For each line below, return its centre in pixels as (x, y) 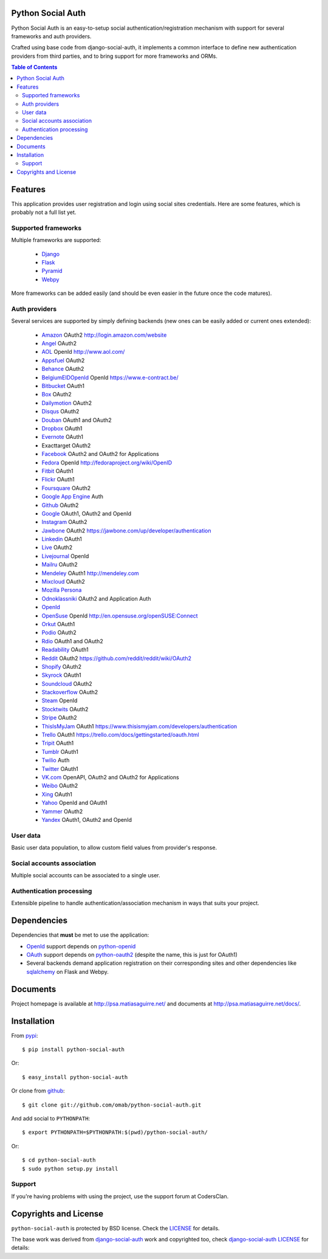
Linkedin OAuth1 (62, 539)
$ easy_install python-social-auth (75, 1077)
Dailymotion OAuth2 (67, 403)
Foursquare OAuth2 (66, 488)
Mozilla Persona (62, 590)
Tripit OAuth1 (58, 743)
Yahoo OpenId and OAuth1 (74, 803)
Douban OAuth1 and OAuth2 (77, 420)
